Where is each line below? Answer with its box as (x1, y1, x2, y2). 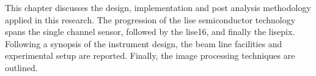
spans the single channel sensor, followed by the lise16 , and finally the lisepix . (5, 25, 295, 38)
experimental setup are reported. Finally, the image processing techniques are (5, 49, 295, 62)
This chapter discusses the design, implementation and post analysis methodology (5, 1, 311, 13)
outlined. (5, 61, 38, 74)
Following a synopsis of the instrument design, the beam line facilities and (5, 37, 282, 50)
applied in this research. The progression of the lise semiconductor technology (5, 13, 296, 26)
